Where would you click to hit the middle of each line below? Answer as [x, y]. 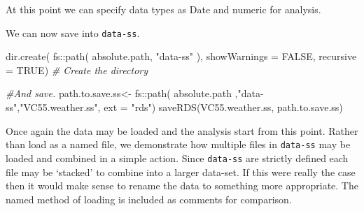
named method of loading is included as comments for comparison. [149, 199]
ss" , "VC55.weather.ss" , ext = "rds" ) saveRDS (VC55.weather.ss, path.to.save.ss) [174, 107]
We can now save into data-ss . [73, 32]
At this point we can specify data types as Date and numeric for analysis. [163, 9]
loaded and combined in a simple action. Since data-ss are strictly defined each [177, 158]
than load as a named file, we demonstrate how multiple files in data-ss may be [178, 144]
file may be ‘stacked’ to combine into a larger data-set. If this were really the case [181, 172]
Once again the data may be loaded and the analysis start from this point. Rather [182, 130]
